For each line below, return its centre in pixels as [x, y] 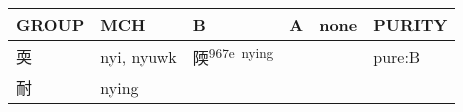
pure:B [397, 56]
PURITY [410, 24]
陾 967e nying [233, 56]
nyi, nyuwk [138, 56]
